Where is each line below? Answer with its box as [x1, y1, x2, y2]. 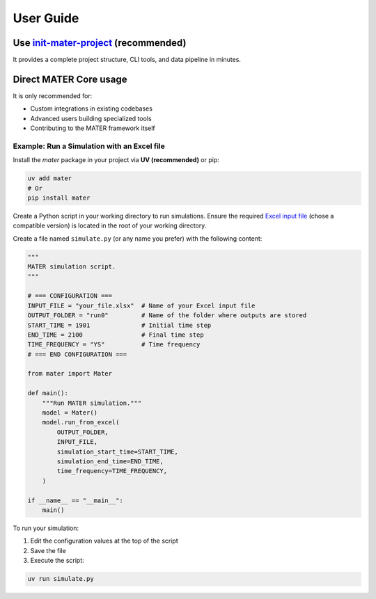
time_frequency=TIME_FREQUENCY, [56, 467, 167, 475]
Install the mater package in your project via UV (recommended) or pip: [13, 156, 219, 164]
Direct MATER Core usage [13, 73, 128, 85]
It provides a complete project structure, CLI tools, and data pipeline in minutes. [13, 56, 242, 64]
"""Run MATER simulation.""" [42, 399, 142, 407]
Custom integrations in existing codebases [30, 104, 153, 113]
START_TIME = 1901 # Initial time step [27, 321, 212, 329]
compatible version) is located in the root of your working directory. [13, 221, 207, 230]
